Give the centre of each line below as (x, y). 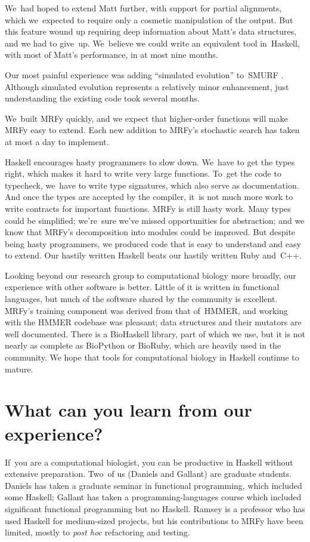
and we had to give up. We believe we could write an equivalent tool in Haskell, (152, 43)
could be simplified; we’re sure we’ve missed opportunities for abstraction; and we (155, 220)
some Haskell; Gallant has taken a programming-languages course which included (153, 497)
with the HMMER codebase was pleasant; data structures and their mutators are (153, 322)
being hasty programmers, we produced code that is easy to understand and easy (153, 243)
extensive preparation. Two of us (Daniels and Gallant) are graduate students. (148, 474)
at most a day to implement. (57, 141)
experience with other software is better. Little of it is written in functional (142, 287)
